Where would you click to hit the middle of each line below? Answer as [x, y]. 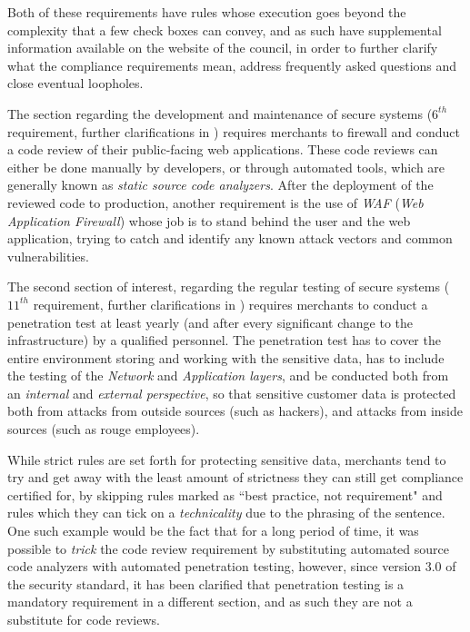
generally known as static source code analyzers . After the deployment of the [220, 185]
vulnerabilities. [48, 256]
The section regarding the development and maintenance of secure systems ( [220, 113]
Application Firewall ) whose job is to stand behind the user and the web [209, 220]
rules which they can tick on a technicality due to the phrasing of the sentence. [226, 513]
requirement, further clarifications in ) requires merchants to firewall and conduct [234, 131]
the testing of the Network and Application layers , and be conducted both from [228, 375]
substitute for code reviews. [84, 619]
